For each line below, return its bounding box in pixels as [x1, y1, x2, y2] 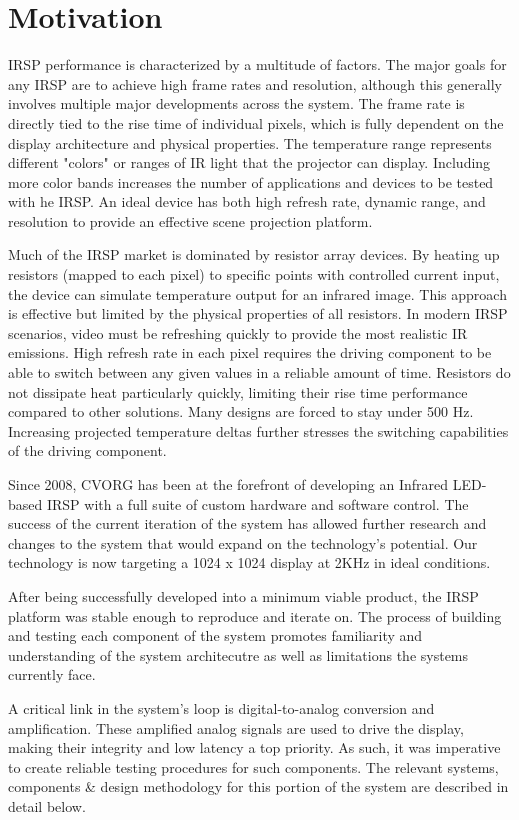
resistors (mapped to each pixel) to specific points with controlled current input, [8, 264, 500, 285]
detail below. [8, 795, 86, 816]
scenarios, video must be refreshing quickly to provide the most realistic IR [8, 322, 468, 343]
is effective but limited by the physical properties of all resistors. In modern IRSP [8, 303, 508, 324]
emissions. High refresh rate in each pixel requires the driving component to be [8, 342, 492, 363]
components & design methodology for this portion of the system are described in [8, 776, 509, 797]
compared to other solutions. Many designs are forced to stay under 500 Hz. [8, 401, 474, 422]
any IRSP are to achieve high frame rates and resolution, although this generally [8, 73, 502, 94]
